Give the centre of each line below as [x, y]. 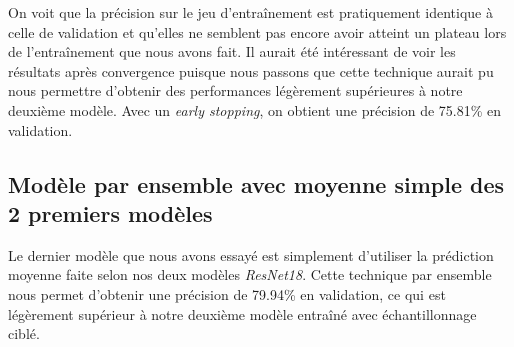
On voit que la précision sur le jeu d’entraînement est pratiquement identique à [250, 12]
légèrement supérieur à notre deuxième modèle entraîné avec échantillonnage [242, 313]
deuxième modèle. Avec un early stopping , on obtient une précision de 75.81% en [255, 109]
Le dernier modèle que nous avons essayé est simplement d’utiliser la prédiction [251, 254]
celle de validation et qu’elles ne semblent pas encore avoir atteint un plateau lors [257, 31]
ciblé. [24, 333]
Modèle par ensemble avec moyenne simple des [256, 183]
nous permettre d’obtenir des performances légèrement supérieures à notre [235, 90]
